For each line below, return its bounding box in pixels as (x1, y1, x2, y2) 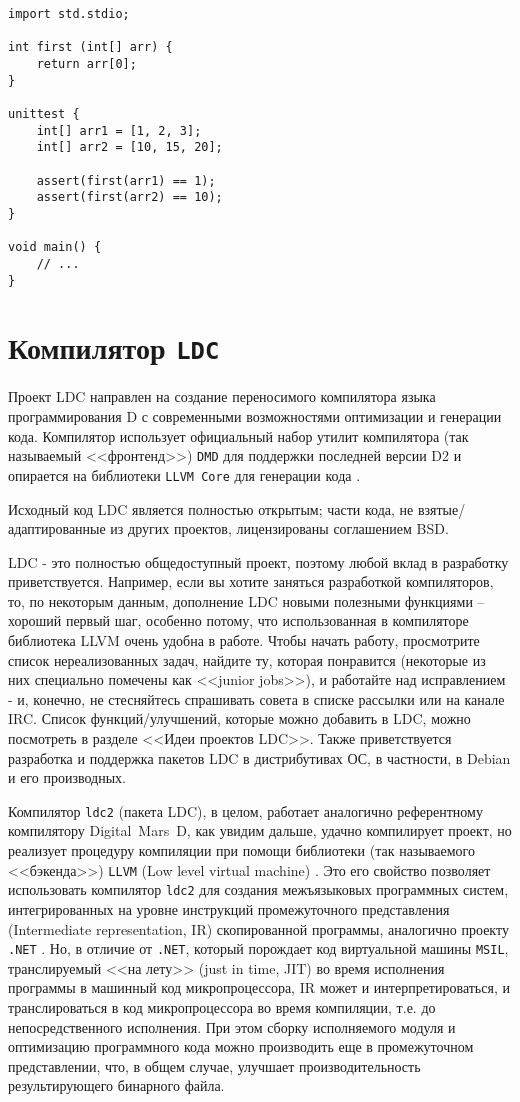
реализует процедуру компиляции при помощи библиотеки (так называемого (8, 840, 475, 861)
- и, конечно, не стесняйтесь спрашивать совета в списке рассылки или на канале (8, 688, 505, 709)
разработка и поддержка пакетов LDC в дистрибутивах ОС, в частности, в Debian (8, 747, 511, 768)
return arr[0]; (36, 56, 137, 71)
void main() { (8, 240, 102, 255)
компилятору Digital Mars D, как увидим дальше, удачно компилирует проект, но (8, 820, 512, 841)
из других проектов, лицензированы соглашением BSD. (110, 518, 449, 539)
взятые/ (417, 498, 466, 519)
